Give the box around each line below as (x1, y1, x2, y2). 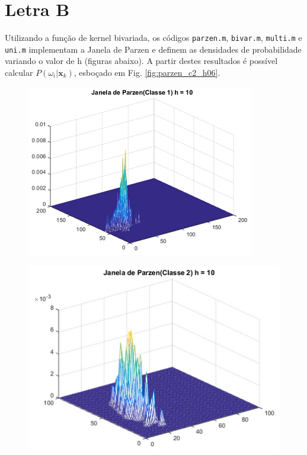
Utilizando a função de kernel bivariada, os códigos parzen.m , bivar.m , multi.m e (5, 31, 302, 44)
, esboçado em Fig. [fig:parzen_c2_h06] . (73, 66, 220, 79)
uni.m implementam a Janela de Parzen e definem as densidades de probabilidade (5, 43, 302, 55)
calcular (5, 66, 33, 79)
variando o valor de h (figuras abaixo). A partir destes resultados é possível (5, 55, 278, 67)
